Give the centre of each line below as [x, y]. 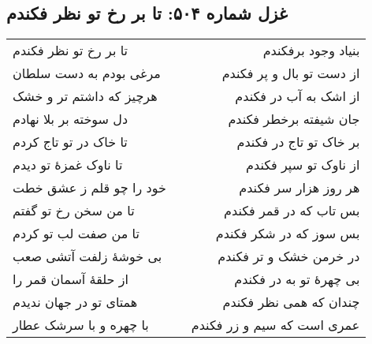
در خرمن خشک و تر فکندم [289, 256]
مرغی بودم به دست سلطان [87, 73]
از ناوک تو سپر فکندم [303, 165]
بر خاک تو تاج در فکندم [298, 142]
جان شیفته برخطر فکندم [294, 119]
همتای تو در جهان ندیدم [75, 302]
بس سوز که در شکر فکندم [288, 234]
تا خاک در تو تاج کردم [70, 142]
